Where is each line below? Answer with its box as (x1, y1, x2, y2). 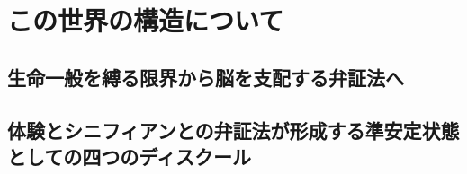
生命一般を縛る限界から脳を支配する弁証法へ (7, 63, 404, 91)
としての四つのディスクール (7, 142, 251, 170)
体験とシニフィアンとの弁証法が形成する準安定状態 (7, 116, 460, 144)
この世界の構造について (7, 2, 284, 39)
